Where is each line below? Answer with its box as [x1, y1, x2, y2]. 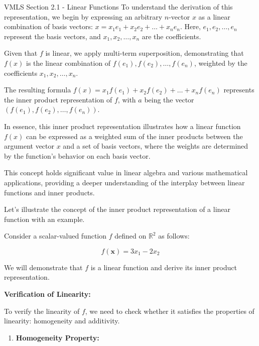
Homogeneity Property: [16, 332, 99, 342]
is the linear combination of [26, 57, 111, 68]
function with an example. [4, 213, 85, 224]
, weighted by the [194, 57, 247, 68]
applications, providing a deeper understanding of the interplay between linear [4, 177, 245, 187]
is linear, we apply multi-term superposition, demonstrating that [45, 48, 244, 58]
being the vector [144, 94, 194, 104]
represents [223, 84, 254, 95]
